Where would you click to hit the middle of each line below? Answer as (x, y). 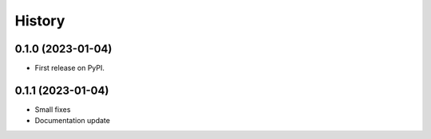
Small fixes (53, 109)
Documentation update (73, 121)
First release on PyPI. (70, 68)
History (40, 21)
